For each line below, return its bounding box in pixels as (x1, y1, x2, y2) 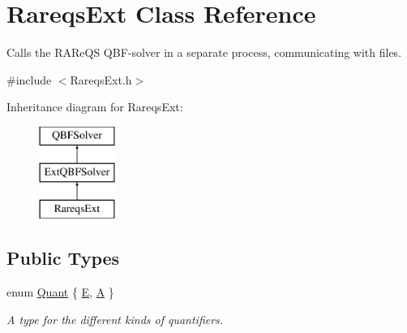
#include (6, 71, 52, 88)
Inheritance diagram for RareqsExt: (6, 98, 183, 115)
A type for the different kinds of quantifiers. (6, 310, 224, 327)
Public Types (6, 245, 120, 270)
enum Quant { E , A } (6, 283, 114, 301)
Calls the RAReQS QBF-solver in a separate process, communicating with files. (6, 44, 402, 61)
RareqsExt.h (70, 71, 132, 88)
